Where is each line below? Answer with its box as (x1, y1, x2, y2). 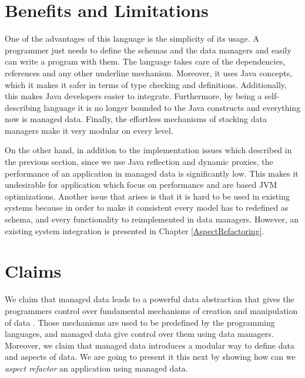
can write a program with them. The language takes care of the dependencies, (5, 55, 286, 67)
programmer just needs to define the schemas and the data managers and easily (5, 43, 291, 56)
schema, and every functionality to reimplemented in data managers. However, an (5, 213, 299, 225)
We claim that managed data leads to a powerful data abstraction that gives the (5, 293, 294, 305)
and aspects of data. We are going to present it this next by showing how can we (5, 350, 296, 363)
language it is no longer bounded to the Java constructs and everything (43, 101, 301, 113)
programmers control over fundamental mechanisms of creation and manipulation (5, 304, 298, 316)
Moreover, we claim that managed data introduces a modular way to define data (5, 339, 294, 351)
